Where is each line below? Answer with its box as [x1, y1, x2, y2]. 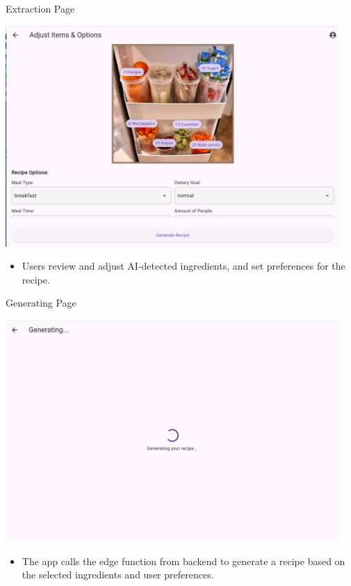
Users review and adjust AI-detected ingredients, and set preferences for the [22, 259, 345, 273]
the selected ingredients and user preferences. [22, 567, 214, 582]
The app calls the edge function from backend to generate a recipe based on [22, 553, 345, 568]
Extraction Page [6, 1, 75, 15]
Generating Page [6, 295, 76, 310]
